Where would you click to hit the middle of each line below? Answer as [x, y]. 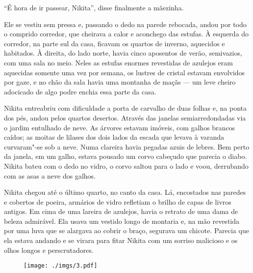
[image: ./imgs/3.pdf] [61, 266]
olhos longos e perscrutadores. [49, 250]
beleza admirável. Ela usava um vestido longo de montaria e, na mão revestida [122, 221]
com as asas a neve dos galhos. [50, 175]
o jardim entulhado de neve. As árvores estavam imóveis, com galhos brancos [120, 127]
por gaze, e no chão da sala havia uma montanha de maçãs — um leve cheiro [120, 82]
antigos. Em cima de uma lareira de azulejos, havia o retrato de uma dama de [121, 211]
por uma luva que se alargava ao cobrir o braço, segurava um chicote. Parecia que [126, 230]
